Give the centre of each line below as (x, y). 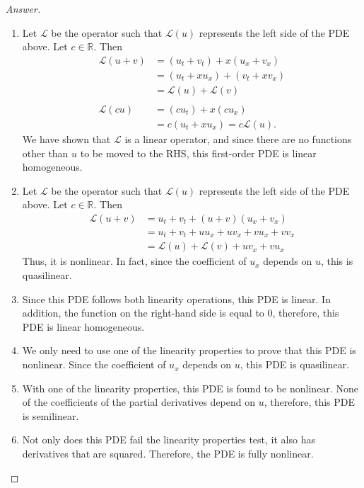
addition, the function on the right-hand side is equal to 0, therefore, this (181, 313)
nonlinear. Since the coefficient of (94, 364)
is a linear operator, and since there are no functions (238, 138)
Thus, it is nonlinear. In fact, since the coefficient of (134, 261)
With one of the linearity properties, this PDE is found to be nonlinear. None (190, 388)
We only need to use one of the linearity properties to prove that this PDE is (189, 350)
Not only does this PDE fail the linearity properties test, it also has (169, 439)
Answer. (23, 8)
